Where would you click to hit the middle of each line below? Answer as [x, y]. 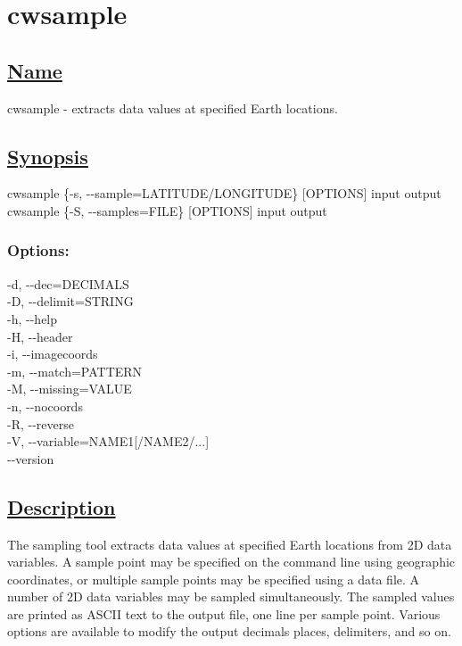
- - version [31, 458]
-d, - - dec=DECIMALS [68, 283]
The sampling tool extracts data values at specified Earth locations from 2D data [230, 544]
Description [62, 506]
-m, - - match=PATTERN [75, 371]
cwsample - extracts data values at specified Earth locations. [173, 108]
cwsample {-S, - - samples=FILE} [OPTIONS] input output [167, 210]
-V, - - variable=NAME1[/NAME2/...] [108, 441]
